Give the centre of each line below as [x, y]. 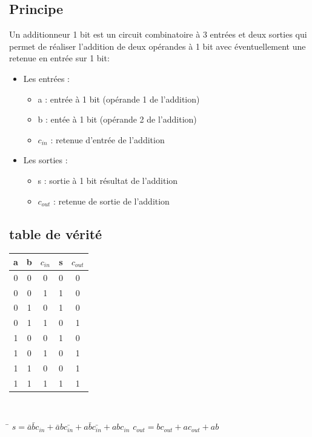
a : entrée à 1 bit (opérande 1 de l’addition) [119, 99]
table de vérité [56, 233]
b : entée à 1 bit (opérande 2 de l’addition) [117, 119]
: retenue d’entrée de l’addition [108, 139]
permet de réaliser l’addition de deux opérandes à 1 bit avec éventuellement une [158, 46]
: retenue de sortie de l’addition [111, 201]
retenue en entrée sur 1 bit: [59, 58]
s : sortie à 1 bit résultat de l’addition [108, 180]
